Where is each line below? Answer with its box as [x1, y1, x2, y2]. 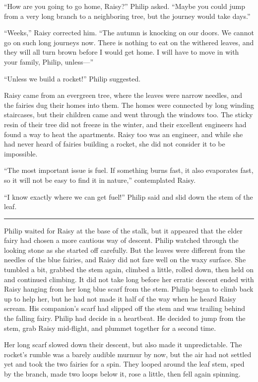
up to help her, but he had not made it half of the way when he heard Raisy [4, 293, 236, 304]
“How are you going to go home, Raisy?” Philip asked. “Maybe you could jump [4, 1, 245, 11]
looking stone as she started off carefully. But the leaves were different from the [4, 244, 246, 255]
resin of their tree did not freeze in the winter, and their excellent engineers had [4, 119, 247, 129]
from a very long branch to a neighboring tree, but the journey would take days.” [4, 10, 251, 21]
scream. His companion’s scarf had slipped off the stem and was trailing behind [4, 303, 245, 313]
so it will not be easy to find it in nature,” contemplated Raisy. [4, 174, 196, 185]
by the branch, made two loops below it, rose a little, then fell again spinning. [4, 369, 241, 379]
